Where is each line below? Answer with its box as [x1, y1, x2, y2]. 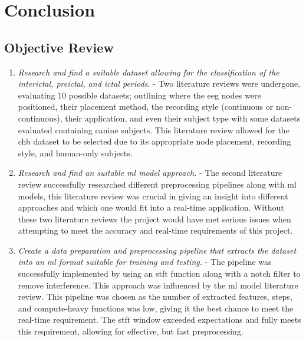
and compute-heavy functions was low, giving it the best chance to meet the [18, 301, 294, 314]
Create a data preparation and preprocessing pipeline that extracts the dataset [18, 244, 297, 256]
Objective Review [4, 38, 114, 56]
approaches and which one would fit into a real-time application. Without [18, 201, 284, 214]
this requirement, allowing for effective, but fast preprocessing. [18, 325, 244, 337]
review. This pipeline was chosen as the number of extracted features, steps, [18, 290, 292, 303]
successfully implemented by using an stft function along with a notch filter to [18, 267, 301, 280]
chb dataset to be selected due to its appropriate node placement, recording [18, 135, 291, 147]
